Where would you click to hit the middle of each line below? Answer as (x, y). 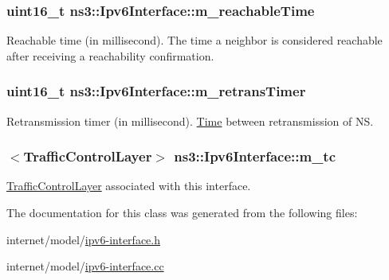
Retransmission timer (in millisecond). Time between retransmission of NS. (190, 121)
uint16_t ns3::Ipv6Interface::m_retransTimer (156, 91)
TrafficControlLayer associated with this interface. (129, 186)
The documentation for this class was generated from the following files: (182, 213)
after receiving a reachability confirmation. (110, 55)
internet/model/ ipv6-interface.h (83, 239)
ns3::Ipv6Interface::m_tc (255, 156)
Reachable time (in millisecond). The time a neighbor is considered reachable (194, 40)
